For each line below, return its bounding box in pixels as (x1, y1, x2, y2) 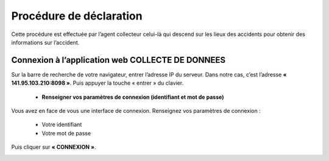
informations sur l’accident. (11, 38, 80, 46)
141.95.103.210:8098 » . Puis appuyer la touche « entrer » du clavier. (11, 79, 184, 87)
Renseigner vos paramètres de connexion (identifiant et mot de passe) (41, 93, 224, 101)
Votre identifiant (41, 121, 82, 128)
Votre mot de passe (41, 129, 91, 137)
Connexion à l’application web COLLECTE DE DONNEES (11, 55, 226, 65)
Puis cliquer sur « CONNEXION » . (11, 143, 96, 151)
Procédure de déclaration (11, 9, 143, 23)
